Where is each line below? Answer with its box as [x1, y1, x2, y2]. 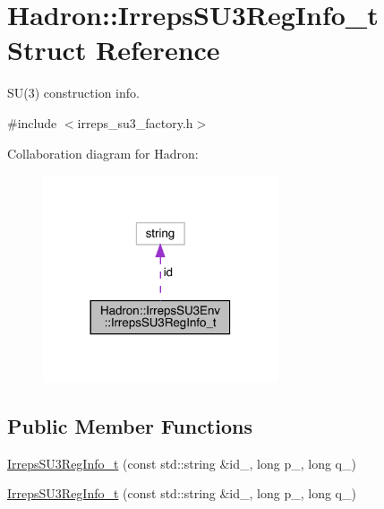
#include [7, 113, 57, 132]
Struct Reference [7, 31, 220, 68]
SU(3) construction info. [7, 83, 140, 102]
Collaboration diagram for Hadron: [7, 143, 199, 162]
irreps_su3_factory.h [77, 113, 193, 132]
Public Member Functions [7, 412, 252, 440]
